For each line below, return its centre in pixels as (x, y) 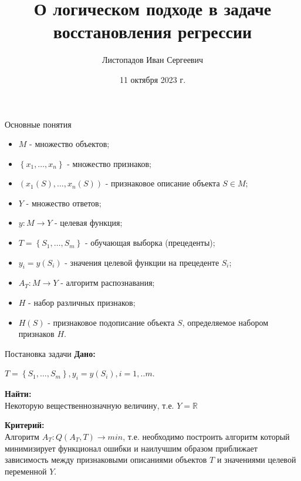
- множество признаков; (109, 163)
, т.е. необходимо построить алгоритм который (206, 436)
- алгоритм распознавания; (108, 283)
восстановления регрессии (153, 31)
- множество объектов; (70, 144)
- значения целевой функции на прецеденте (142, 262)
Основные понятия (38, 124)
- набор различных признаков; (82, 303)
